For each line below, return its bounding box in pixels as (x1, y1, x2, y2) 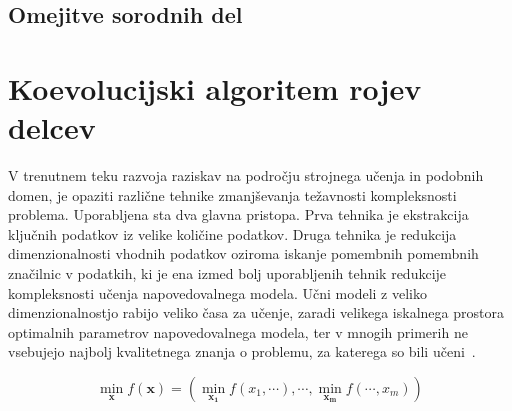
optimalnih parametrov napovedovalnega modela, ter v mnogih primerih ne (8, 321, 468, 342)
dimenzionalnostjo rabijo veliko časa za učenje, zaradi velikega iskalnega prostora (8, 302, 504, 323)
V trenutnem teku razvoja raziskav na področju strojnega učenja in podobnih (8, 165, 484, 186)
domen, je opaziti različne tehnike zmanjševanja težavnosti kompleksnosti (8, 184, 457, 205)
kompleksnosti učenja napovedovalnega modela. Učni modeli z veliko (8, 282, 427, 303)
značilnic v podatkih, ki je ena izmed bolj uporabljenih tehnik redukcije (8, 263, 447, 284)
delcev (8, 107, 96, 148)
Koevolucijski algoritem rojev (8, 67, 422, 108)
